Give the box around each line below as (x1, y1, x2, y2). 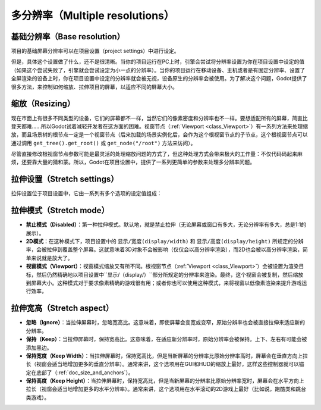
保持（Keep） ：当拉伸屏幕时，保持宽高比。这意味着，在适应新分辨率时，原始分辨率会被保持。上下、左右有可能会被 (26, 336, 307, 343)
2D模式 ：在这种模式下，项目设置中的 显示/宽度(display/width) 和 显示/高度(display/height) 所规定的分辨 (26, 238, 304, 245)
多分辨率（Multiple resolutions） (11, 9, 175, 22)
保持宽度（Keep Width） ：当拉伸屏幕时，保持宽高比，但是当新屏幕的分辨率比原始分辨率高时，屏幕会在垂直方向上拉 (26, 352, 309, 359)
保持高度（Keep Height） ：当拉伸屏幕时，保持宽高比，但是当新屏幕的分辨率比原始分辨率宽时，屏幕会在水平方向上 (26, 377, 304, 384)
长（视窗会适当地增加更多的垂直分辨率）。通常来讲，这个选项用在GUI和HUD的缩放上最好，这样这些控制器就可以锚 (26, 361, 304, 368)
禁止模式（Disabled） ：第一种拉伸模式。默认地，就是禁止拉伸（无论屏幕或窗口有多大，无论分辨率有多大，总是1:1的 (26, 221, 307, 229)
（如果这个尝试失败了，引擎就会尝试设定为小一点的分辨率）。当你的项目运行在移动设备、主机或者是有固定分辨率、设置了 (11, 66, 306, 74)
